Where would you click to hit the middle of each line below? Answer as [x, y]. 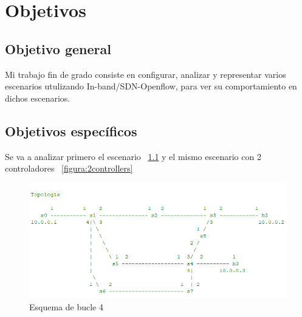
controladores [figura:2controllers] [69, 168]
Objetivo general [58, 48]
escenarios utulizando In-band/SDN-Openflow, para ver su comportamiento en [151, 86]
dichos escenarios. [38, 98]
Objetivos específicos [71, 131]
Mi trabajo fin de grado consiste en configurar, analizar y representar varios [146, 74]
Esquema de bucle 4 [66, 306]
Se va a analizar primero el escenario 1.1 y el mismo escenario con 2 [133, 156]
